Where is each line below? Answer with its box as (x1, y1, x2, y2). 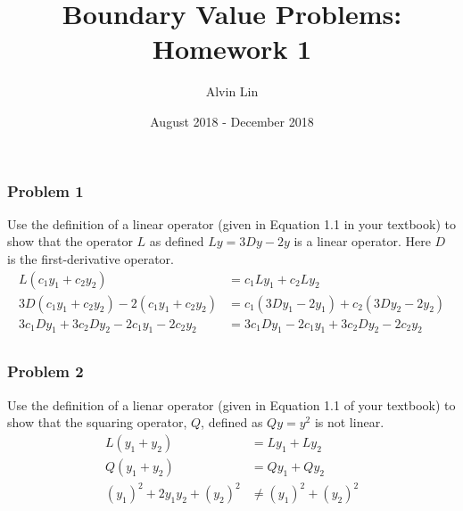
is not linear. (314, 413, 384, 432)
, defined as (201, 413, 263, 432)
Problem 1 (7, 179, 84, 202)
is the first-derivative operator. (7, 249, 174, 268)
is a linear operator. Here (294, 232, 431, 251)
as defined (149, 232, 204, 251)
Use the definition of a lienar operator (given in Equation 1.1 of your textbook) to (7, 395, 456, 414)
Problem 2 (7, 360, 84, 383)
